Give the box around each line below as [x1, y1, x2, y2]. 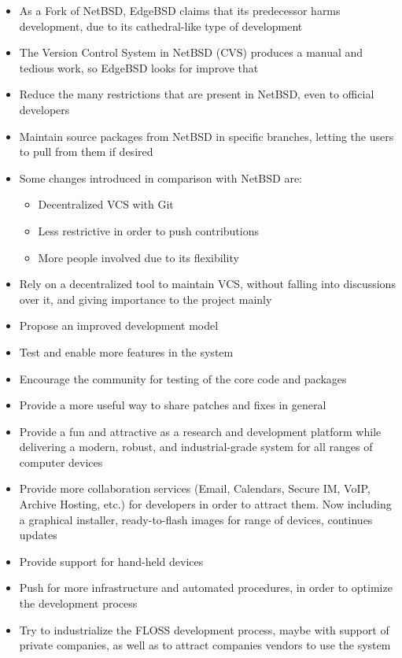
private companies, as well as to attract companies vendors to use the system [19, 637, 391, 653]
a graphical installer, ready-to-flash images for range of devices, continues [19, 511, 373, 527]
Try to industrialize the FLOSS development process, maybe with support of [19, 621, 389, 638]
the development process [19, 595, 138, 612]
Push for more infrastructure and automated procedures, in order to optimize [19, 579, 393, 596]
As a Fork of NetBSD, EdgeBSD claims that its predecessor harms [19, 2, 341, 18]
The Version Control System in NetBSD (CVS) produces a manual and [19, 44, 363, 61]
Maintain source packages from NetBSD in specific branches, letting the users [19, 128, 394, 144]
